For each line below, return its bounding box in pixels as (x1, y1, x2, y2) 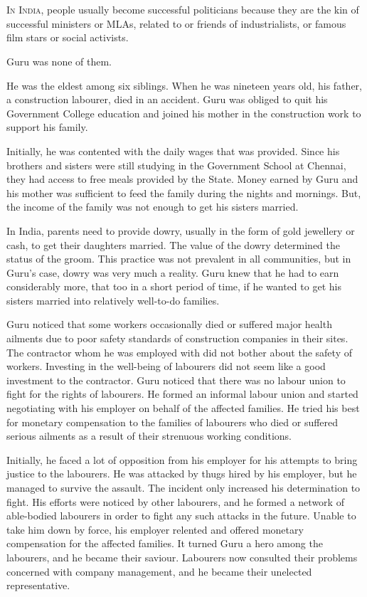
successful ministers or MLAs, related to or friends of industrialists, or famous (6, 16, 346, 31)
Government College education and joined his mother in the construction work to (6, 105, 361, 120)
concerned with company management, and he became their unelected (6, 564, 312, 578)
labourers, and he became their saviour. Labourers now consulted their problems (6, 549, 358, 564)
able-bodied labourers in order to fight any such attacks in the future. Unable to (6, 508, 356, 523)
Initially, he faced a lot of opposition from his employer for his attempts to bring (6, 452, 358, 467)
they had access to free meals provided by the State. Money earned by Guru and (6, 171, 358, 186)
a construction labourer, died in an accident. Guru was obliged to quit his (6, 92, 328, 107)
